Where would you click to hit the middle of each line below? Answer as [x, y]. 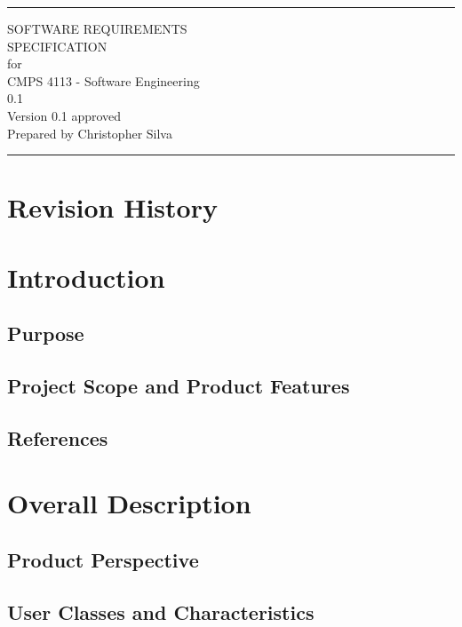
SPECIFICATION [57, 46]
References [58, 437]
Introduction [86, 277]
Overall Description [129, 503]
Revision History [112, 207]
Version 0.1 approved [64, 115]
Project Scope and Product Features [179, 386]
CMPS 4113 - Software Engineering [104, 80]
